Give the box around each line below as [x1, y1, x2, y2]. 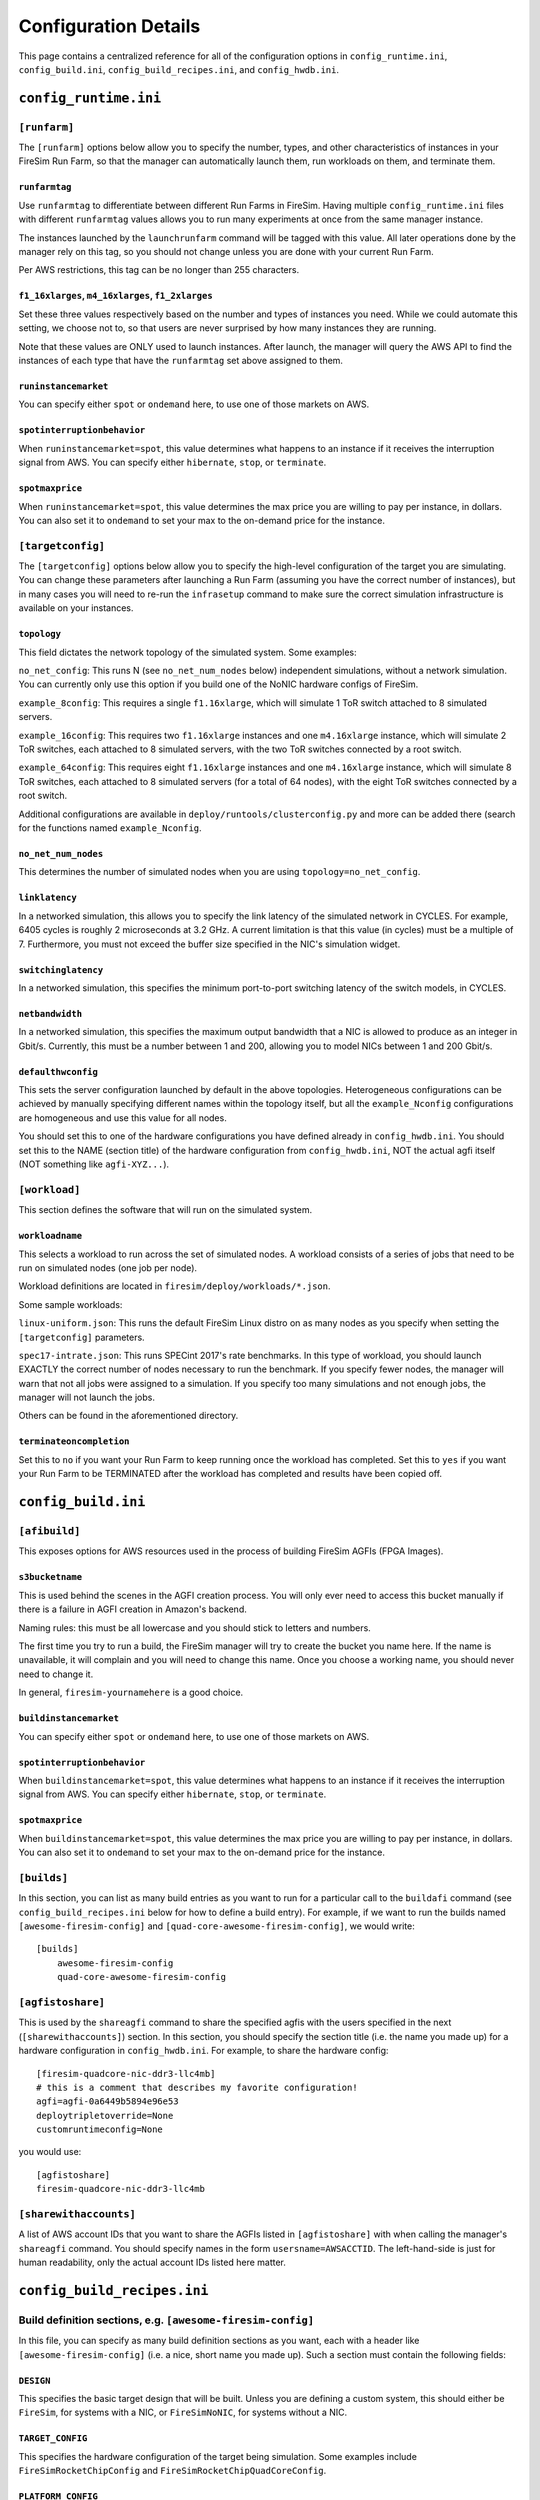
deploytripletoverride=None [36, 2110, 174, 2121]
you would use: [18, 2146, 82, 2158]
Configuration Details [18, 15, 201, 37]
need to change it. [18, 1668, 94, 1680]
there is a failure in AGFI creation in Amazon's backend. [18, 1603, 247, 1615]
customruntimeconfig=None [36, 2124, 164, 2135]
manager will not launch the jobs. [18, 1391, 155, 1404]
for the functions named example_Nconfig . [18, 821, 202, 834]
